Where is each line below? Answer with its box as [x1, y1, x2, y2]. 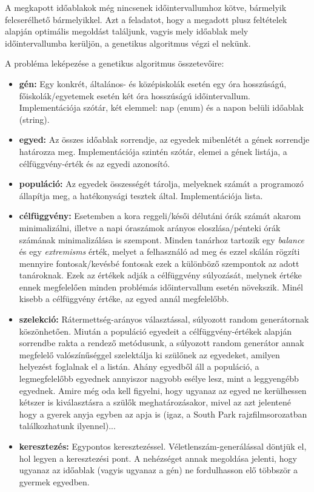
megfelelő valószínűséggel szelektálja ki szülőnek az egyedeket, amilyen [19, 348, 280, 361]
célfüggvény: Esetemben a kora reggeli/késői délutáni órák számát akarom [19, 209, 301, 222]
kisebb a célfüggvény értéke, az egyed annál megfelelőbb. [19, 292, 229, 305]
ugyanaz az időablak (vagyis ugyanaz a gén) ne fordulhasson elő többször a [19, 464, 298, 476]
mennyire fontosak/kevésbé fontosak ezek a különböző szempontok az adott [19, 257, 299, 269]
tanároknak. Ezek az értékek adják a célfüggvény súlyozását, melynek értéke [19, 269, 302, 281]
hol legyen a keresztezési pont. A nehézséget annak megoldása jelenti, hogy [19, 451, 297, 464]
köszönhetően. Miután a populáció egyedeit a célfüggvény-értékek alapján [19, 324, 292, 337]
